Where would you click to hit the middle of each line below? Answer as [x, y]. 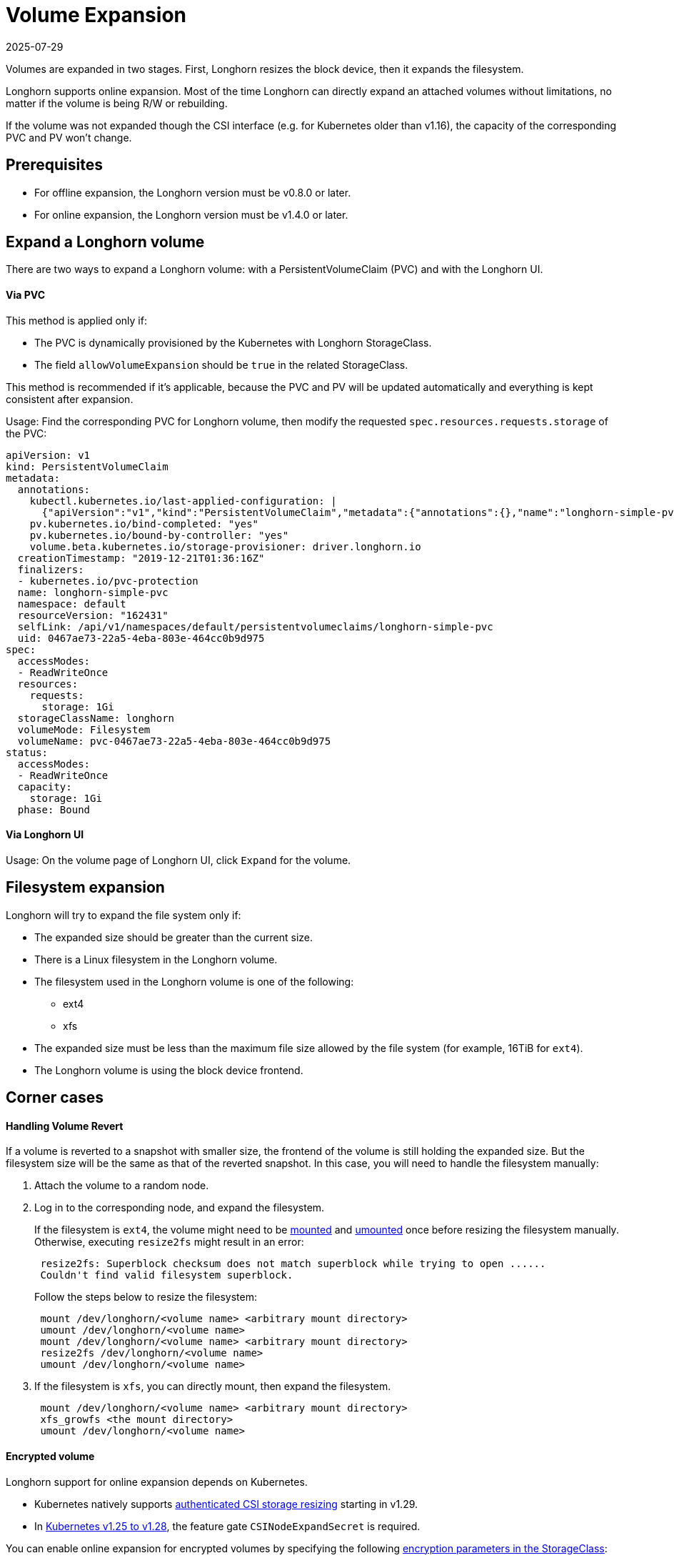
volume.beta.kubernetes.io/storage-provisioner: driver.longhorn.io [225, 546]
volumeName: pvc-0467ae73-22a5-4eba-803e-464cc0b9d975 [174, 741]
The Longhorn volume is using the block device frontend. [169, 1070]
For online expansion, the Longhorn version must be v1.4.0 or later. [191, 214]
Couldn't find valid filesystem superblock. [167, 1275]
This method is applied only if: [76, 320]
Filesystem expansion [85, 888]
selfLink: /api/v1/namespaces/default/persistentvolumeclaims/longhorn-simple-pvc [255, 626]
